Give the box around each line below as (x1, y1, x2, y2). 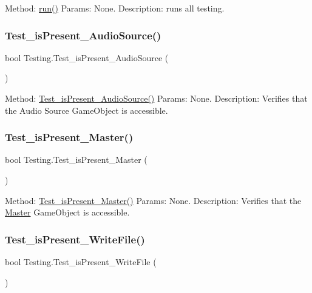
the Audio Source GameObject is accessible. (5, 104, 168, 116)
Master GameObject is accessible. (5, 206, 130, 219)
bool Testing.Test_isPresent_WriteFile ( (5, 255, 157, 268)
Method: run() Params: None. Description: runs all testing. (5, 2, 225, 14)
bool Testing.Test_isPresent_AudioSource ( (5, 51, 169, 64)
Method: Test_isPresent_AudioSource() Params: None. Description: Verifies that (5, 92, 308, 104)
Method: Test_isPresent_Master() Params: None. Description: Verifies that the (5, 194, 302, 206)
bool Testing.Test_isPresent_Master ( (5, 153, 148, 166)
